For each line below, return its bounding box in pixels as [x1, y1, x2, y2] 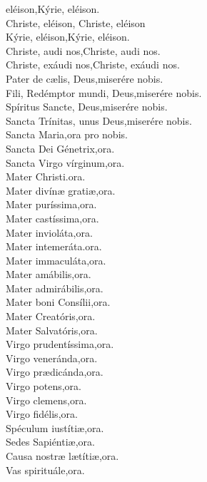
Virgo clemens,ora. [6, 392, 87, 407]
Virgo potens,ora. [6, 379, 81, 394]
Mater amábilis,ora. [6, 267, 91, 282]
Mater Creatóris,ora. [6, 309, 96, 324]
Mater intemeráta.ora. [6, 239, 102, 254]
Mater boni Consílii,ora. [6, 294, 111, 309]
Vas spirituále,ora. [6, 462, 85, 477]
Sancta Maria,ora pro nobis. [6, 127, 128, 142]
